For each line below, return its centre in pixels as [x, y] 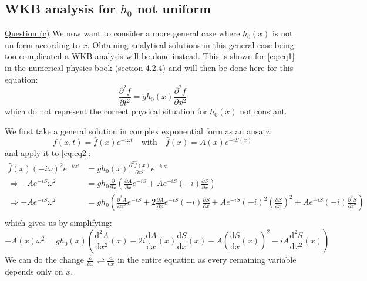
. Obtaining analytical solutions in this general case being [191, 44]
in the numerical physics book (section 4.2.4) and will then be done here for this [149, 67]
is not [283, 33]
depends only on [34, 271]
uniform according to [43, 44]
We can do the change [44, 260]
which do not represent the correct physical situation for [106, 111]
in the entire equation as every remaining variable [207, 260]
